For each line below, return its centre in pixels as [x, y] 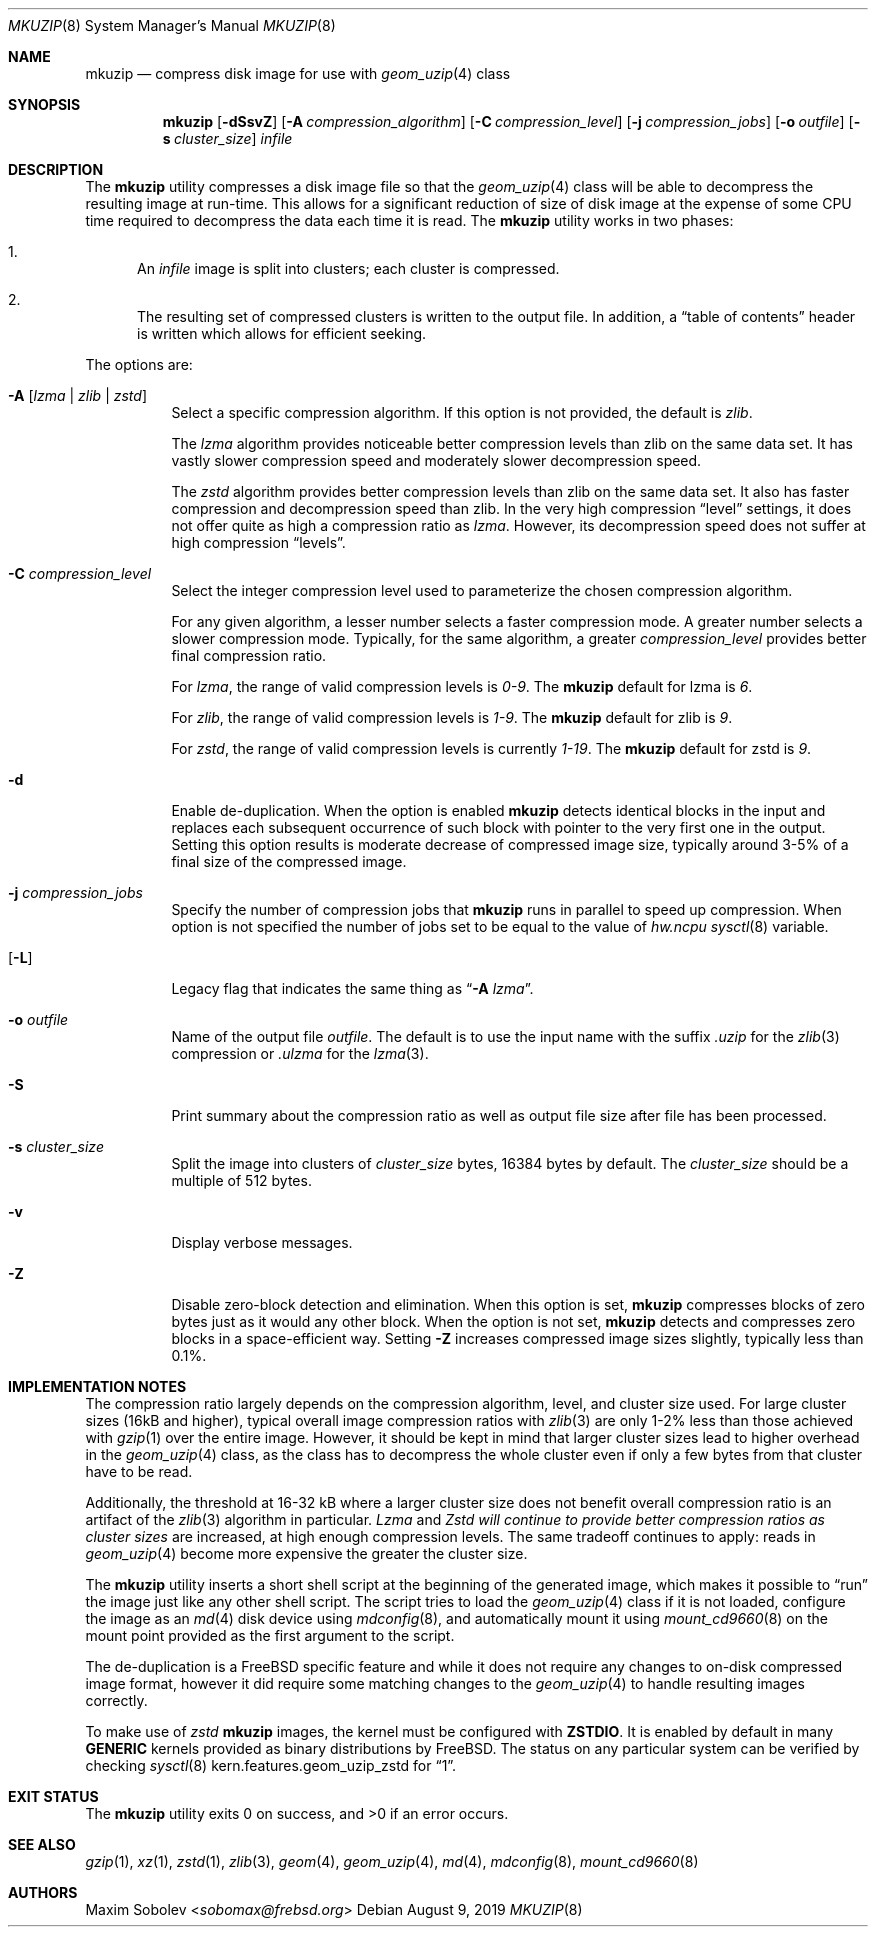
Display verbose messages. [262, 1242]
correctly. [116, 1700]
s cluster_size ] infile [227, 138]
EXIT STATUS [53, 1796]
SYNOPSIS [44, 104]
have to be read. [139, 1471]
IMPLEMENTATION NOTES [97, 1386]
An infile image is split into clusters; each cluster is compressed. [348, 268]
